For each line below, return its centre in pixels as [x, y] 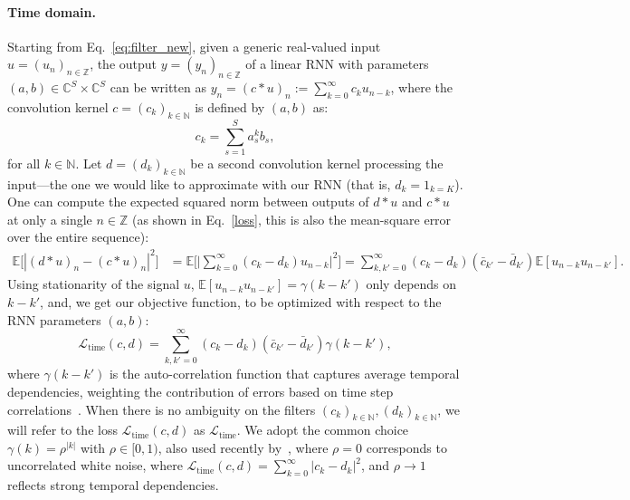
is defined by [230, 106]
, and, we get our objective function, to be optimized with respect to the [241, 302]
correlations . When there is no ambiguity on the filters [162, 409]
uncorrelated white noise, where [95, 465]
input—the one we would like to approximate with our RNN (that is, [199, 183]
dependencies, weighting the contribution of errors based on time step [200, 391]
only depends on [411, 284]
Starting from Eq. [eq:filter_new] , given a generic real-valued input [194, 46]
